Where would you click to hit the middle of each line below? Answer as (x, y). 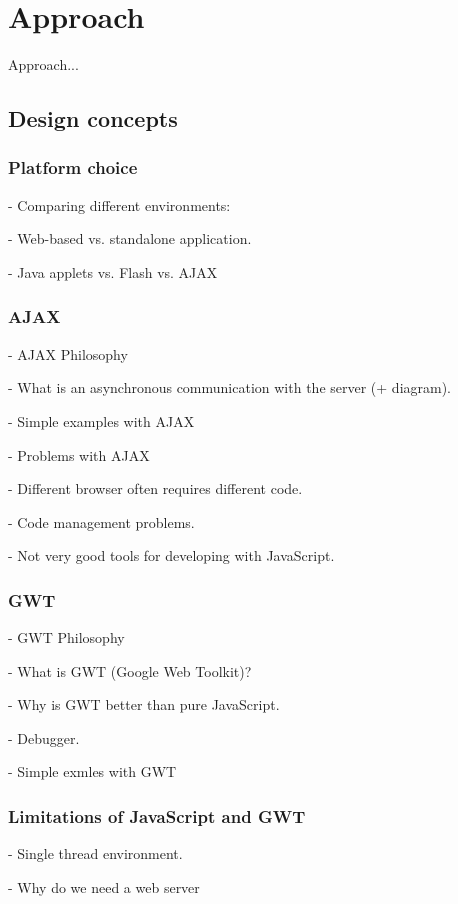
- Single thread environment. (95, 853)
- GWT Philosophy (66, 637)
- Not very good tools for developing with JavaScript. (171, 555)
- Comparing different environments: (119, 204)
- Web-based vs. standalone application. (130, 238)
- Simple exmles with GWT (92, 771)
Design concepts (93, 118)
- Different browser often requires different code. (155, 488)
